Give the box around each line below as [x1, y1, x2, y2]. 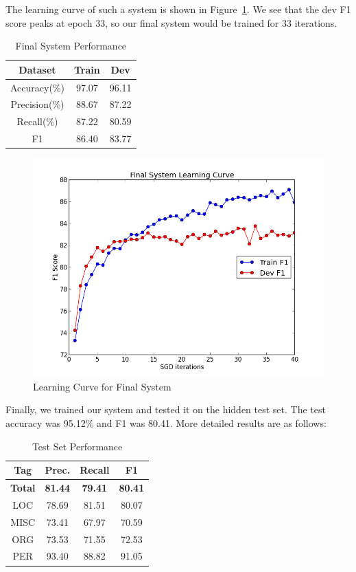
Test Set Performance [32, 439, 123, 453]
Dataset [19, 62, 56, 76]
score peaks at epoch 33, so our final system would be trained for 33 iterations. [5, 15, 337, 30]
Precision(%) [10, 97, 64, 111]
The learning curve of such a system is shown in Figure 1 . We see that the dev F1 [5, 2, 351, 16]
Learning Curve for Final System [33, 379, 171, 393]
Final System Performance [15, 38, 127, 53]
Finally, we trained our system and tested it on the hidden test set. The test [5, 402, 326, 417]
